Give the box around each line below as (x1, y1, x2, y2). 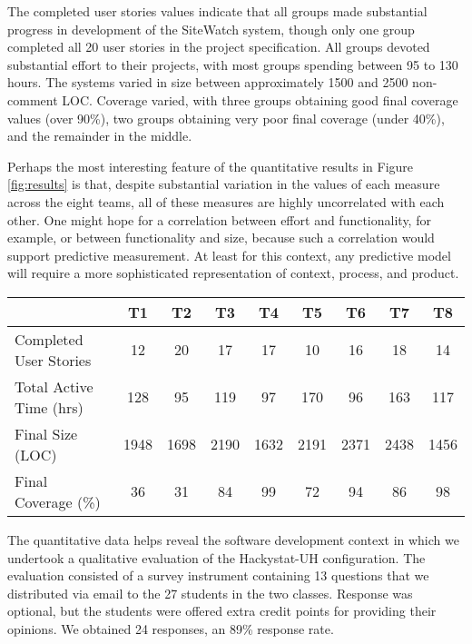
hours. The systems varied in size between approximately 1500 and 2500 (7, 73, 408, 92)
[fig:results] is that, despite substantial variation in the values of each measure (7, 174, 440, 193)
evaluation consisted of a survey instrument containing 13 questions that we (7, 566, 429, 585)
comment (7, 90, 58, 109)
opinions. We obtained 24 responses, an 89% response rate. (7, 619, 334, 638)
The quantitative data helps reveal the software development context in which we (7, 530, 459, 549)
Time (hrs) (15, 396, 84, 418)
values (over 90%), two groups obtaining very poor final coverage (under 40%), (7, 108, 445, 127)
